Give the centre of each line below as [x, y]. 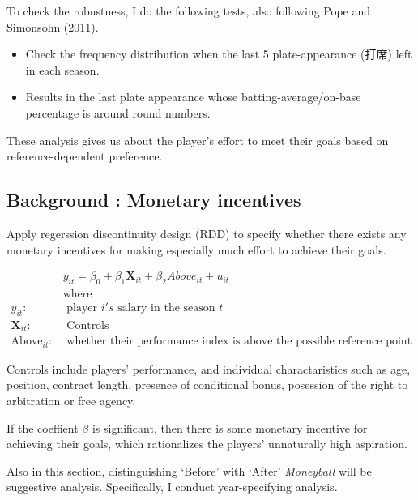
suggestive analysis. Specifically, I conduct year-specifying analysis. [172, 487]
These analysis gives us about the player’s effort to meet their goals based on [198, 140]
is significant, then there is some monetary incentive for [230, 427]
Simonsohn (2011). [53, 26]
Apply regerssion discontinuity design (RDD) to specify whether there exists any [207, 233]
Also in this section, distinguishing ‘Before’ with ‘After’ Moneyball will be [189, 470]
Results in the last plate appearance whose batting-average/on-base [193, 97]
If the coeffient [43, 427]
